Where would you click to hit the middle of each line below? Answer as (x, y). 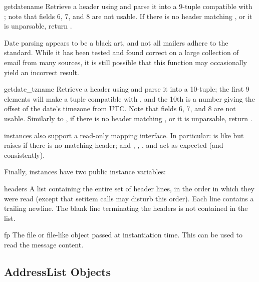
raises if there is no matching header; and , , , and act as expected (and (114, 145)
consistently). (25, 155)
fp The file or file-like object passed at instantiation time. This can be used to (123, 235)
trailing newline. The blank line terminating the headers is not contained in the (126, 208)
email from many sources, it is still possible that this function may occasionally (125, 62)
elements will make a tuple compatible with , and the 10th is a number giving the (129, 98)
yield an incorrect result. (42, 72)
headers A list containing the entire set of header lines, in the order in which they (129, 188)
